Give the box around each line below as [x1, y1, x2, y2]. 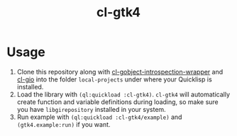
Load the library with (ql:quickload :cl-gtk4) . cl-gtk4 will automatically [16, 90, 231, 98]
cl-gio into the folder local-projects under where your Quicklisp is [16, 75, 212, 84]
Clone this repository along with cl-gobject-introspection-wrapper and [16, 67, 224, 76]
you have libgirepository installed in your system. [16, 105, 166, 113]
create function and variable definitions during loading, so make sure [16, 97, 219, 106]
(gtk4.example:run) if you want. [16, 120, 111, 128]
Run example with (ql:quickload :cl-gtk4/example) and [16, 113, 182, 121]
